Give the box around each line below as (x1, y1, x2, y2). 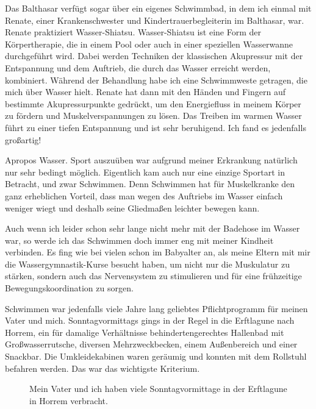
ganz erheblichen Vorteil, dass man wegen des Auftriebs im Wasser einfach (5, 189, 283, 202)
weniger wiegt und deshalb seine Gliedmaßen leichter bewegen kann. (5, 201, 260, 214)
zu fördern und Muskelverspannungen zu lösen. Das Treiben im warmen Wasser (5, 109, 302, 122)
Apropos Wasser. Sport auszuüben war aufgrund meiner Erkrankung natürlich (5, 154, 298, 166)
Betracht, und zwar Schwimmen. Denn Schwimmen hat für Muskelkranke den (5, 177, 295, 190)
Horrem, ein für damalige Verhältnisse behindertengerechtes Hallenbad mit (5, 325, 284, 338)
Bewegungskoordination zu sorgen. (5, 282, 134, 294)
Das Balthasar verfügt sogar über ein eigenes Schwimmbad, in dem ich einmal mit (5, 2, 312, 14)
